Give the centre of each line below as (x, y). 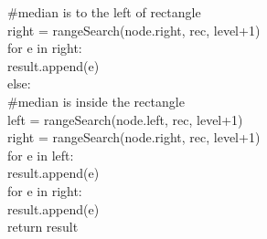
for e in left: (41, 155)
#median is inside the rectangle (96, 101)
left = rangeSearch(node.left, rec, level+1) (125, 119)
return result (43, 227)
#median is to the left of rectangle (104, 12)
